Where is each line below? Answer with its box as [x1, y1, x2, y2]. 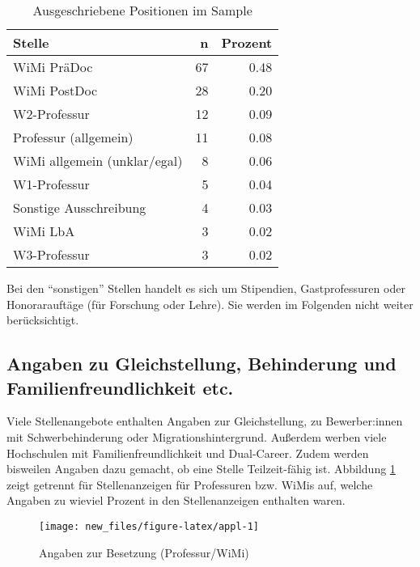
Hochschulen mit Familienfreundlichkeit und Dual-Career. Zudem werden [6, 444, 369, 461]
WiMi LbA [13, 222, 75, 240]
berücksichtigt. [6, 311, 79, 328]
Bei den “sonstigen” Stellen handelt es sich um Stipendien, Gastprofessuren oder [6, 280, 405, 296]
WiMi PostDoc [13, 81, 98, 99]
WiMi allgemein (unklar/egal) [13, 151, 183, 170]
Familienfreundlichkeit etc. [6, 374, 234, 400]
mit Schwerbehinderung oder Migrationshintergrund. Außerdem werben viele [6, 428, 387, 445]
